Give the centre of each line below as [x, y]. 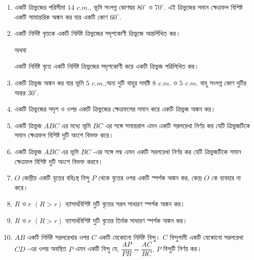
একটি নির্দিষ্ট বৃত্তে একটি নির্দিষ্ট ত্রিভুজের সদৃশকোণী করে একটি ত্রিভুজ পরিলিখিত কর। [107, 66]
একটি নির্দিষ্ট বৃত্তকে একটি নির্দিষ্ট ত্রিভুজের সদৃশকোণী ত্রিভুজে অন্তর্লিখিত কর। [98, 33]
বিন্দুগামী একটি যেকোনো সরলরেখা [206, 237]
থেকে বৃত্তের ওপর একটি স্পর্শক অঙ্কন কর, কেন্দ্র [150, 178]
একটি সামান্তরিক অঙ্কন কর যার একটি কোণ [61, 16]
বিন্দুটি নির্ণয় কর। [183, 248]
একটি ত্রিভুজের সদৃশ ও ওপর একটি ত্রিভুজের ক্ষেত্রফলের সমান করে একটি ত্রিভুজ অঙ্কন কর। [115, 109]
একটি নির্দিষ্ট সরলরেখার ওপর [58, 237]
